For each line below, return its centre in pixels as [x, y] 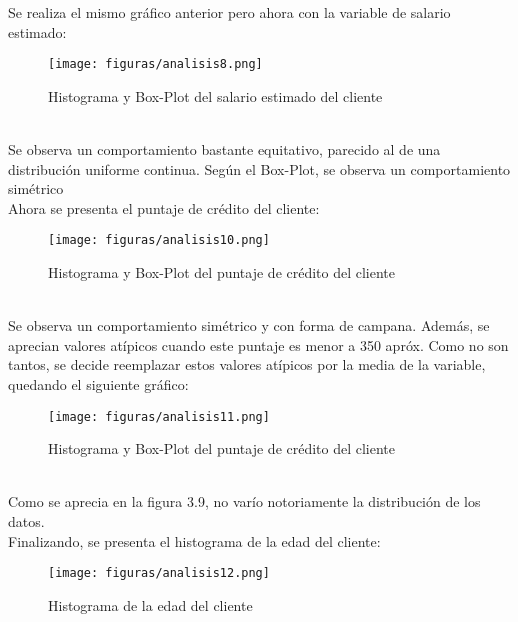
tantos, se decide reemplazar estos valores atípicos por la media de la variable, [247, 364]
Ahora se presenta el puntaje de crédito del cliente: [164, 207]
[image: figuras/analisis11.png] [159, 416]
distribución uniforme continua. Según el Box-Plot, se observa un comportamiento [259, 168]
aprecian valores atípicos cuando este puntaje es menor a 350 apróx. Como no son [258, 344]
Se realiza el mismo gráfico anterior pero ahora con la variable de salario [229, 12]
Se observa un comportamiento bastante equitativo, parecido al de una [224, 149]
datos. [26, 521]
